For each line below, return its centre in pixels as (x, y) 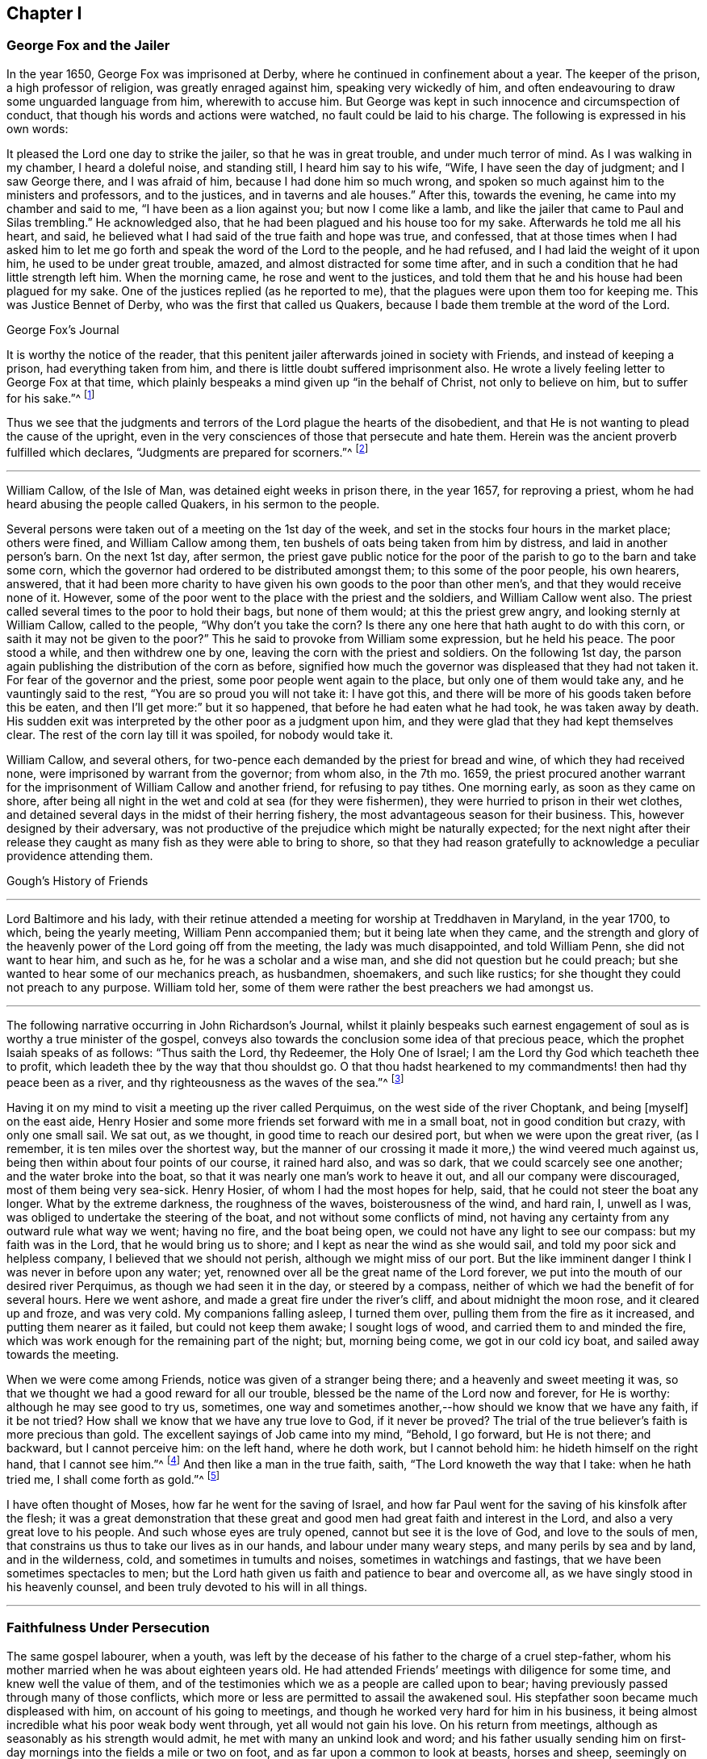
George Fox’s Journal (63, 329)
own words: (38, 128)
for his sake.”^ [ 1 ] (51, 397)
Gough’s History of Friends (77, 881)
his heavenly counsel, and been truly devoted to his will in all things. (187, 1587)
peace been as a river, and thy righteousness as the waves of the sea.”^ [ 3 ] (205, 1081)
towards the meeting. (63, 1354)
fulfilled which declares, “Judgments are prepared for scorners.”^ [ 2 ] (188, 451)
